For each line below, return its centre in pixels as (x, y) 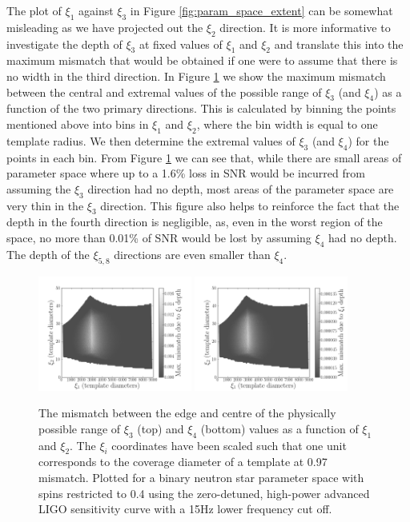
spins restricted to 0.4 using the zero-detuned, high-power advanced (204, 493)
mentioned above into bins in (78, 124)
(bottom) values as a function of (279, 428)
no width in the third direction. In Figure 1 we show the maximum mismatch (196, 76)
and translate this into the (339, 44)
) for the (368, 140)
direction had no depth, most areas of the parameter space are (241, 188)
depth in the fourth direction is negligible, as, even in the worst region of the (195, 222)
